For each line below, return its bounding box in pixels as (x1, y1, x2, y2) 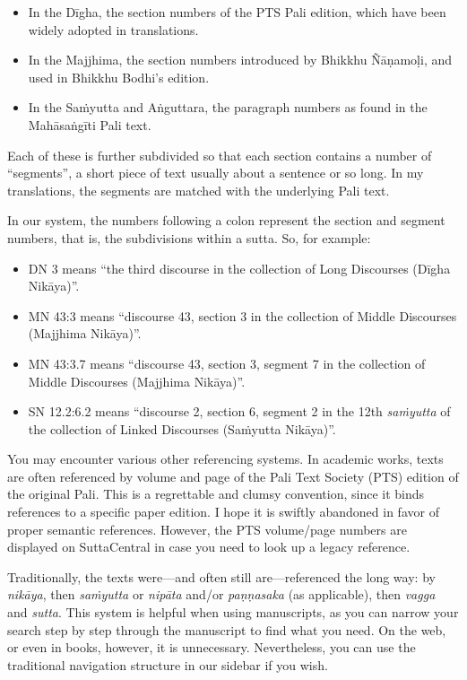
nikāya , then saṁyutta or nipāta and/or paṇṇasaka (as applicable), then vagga (7, 585, 436, 604)
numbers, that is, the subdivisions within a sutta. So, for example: (7, 228, 371, 247)
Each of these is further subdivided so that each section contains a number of (7, 145, 432, 164)
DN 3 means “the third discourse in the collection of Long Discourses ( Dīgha (28, 258, 451, 277)
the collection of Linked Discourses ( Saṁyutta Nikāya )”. (28, 419, 336, 438)
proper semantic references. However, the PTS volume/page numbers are (7, 519, 407, 538)
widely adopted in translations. (28, 20, 199, 39)
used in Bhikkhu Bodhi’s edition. (28, 67, 210, 86)
